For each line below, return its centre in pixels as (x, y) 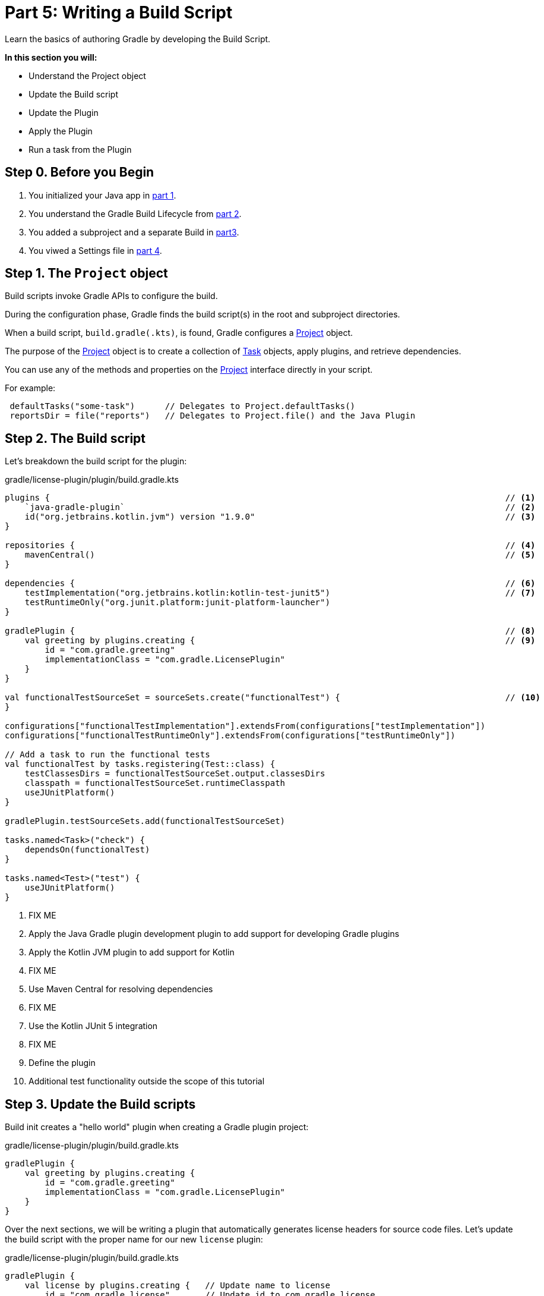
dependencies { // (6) (270, 583)
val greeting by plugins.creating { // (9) (280, 641)
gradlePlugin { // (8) (270, 631)
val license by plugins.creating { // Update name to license (177, 1286)
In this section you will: (51, 57)
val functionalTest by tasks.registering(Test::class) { (140, 764)
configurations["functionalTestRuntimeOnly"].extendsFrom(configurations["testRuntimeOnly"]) (230, 736)
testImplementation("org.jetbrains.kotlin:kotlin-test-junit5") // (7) (280, 593)
